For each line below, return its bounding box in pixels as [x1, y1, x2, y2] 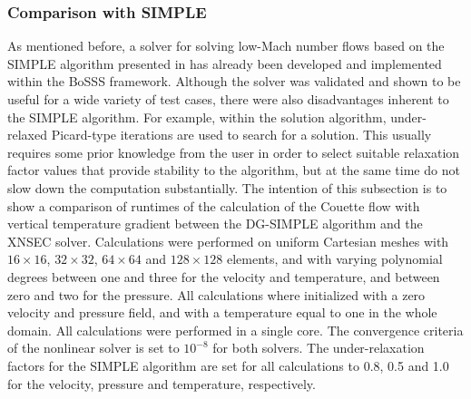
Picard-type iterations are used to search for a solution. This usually [51, 125, 432, 144]
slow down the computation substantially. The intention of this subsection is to [7, 178, 447, 197]
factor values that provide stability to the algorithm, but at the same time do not [7, 161, 460, 180]
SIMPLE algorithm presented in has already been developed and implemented [7, 54, 442, 73]
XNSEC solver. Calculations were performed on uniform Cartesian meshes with [7, 231, 449, 250]
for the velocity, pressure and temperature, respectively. [7, 374, 316, 393]
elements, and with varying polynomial [226, 249, 443, 268]
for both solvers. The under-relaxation [212, 338, 425, 357]
